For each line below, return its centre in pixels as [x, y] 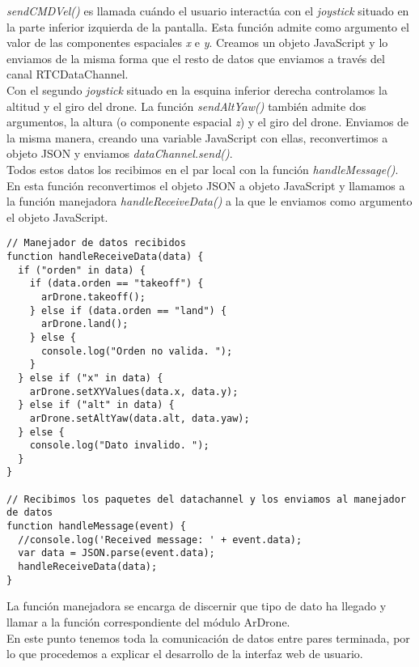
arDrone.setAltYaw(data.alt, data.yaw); [140, 418]
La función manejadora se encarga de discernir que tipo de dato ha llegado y [197, 606]
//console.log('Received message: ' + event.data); [160, 540]
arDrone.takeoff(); [93, 297]
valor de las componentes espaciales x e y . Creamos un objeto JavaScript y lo [197, 42]
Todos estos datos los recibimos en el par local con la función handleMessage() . [203, 169]
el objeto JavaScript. [57, 217]
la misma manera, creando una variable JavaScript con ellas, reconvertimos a [197, 137]
